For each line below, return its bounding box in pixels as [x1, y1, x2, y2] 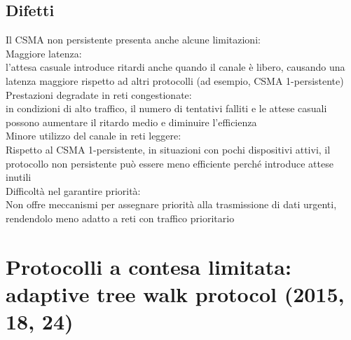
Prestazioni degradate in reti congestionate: [6, 87, 192, 102]
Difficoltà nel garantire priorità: [6, 183, 141, 198]
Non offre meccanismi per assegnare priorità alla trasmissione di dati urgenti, [6, 197, 337, 212]
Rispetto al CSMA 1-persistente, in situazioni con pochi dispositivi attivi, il [6, 142, 331, 156]
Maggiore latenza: [6, 46, 82, 60]
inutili [6, 170, 32, 184]
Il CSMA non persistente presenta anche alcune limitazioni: [6, 32, 261, 47]
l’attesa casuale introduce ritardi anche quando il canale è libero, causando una [6, 60, 345, 74]
